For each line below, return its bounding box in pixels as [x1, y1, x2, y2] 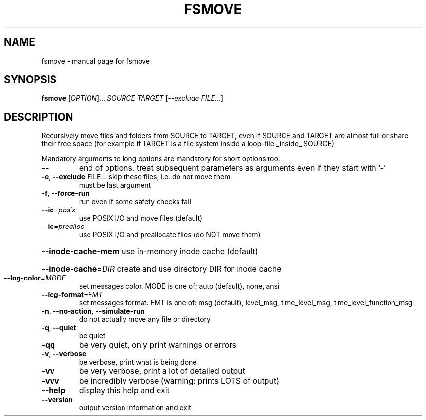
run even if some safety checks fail [79, 197, 191, 206]
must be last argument [79, 181, 151, 190]
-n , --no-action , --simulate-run [41, 307, 145, 315]
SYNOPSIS [4, 73, 57, 86]
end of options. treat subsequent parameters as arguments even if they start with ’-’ [79, 163, 386, 173]
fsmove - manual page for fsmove [41, 56, 150, 65]
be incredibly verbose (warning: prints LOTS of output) [79, 376, 280, 386]
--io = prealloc [41, 222, 85, 231]
